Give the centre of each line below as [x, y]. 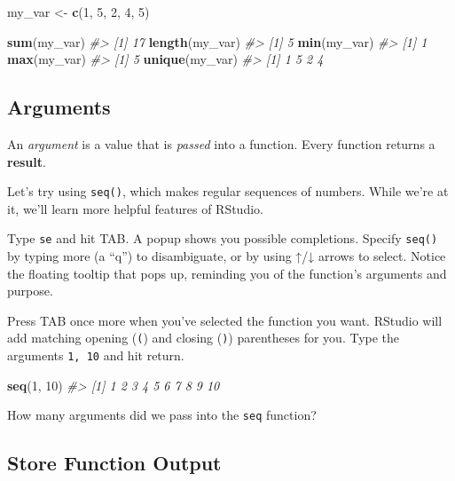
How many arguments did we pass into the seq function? [162, 415]
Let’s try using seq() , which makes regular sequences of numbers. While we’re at [228, 191]
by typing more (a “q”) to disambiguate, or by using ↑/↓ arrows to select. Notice [227, 256]
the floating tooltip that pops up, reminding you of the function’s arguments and [227, 273]
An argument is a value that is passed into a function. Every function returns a [221, 143]
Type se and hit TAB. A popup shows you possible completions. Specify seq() [223, 238]
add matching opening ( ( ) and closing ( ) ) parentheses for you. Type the [204, 338]
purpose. [30, 291]
